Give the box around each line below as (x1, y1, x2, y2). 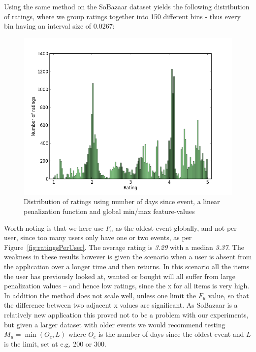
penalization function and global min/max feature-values (24, 206, 195, 216)
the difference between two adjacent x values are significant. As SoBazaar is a (4, 300, 238, 310)
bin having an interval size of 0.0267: (4, 21, 115, 31)
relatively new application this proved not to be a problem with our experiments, (4, 309, 249, 319)
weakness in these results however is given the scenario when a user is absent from (4, 251, 252, 262)
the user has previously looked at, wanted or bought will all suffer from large (4, 271, 235, 281)
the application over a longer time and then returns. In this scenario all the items (4, 261, 250, 271)
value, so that (208, 290, 249, 300)
